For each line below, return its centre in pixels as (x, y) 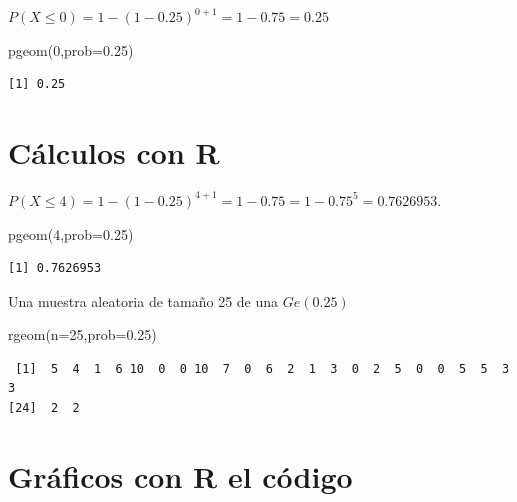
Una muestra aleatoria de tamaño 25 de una (143, 300)
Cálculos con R (114, 151)
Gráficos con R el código (180, 475)
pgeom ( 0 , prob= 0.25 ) (71, 49)
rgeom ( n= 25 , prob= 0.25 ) (82, 334)
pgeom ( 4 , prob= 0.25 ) (71, 233)
